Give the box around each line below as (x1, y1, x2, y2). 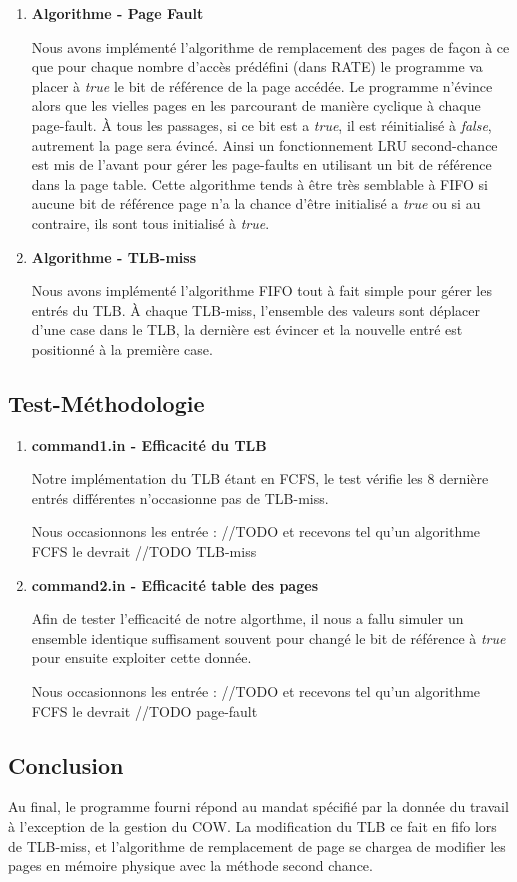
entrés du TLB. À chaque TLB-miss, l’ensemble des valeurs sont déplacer (31, 299, 480, 320)
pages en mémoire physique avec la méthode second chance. (8, 855, 373, 876)
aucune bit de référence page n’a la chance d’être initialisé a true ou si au (31, 193, 481, 214)
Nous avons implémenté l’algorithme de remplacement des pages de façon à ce (31, 36, 510, 57)
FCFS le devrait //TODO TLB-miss (31, 541, 257, 562)
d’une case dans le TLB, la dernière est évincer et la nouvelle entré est (31, 319, 463, 340)
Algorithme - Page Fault (31, 3, 204, 23)
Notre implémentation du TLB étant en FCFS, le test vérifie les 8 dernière (31, 468, 489, 489)
